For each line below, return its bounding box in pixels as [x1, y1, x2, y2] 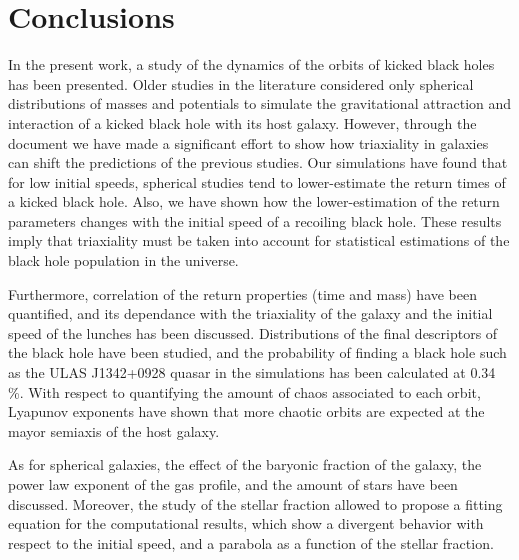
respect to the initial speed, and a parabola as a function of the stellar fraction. [8, 532, 494, 553]
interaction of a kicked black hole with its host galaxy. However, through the [8, 112, 477, 133]
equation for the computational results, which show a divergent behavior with [8, 513, 484, 534]
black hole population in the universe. [8, 250, 239, 271]
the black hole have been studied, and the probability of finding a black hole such [8, 342, 507, 363]
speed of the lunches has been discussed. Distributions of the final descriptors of [8, 322, 498, 343]
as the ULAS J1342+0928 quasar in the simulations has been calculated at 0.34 [8, 362, 496, 383]
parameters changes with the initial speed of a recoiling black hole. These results [8, 210, 502, 231]
